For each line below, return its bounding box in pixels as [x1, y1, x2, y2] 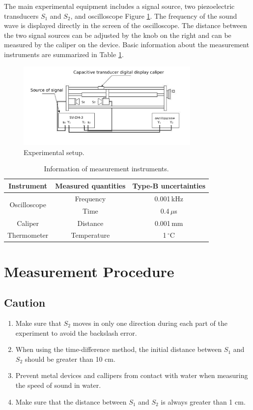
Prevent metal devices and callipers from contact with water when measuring [15, 370, 248, 380]
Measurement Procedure [4, 261, 174, 281]
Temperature [71, 230, 110, 240]
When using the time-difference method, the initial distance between [15, 344, 222, 354]
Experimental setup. [24, 147, 84, 157]
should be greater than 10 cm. [25, 353, 115, 364]
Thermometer [7, 230, 49, 240]
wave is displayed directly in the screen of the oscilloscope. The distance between [4, 20, 247, 31]
